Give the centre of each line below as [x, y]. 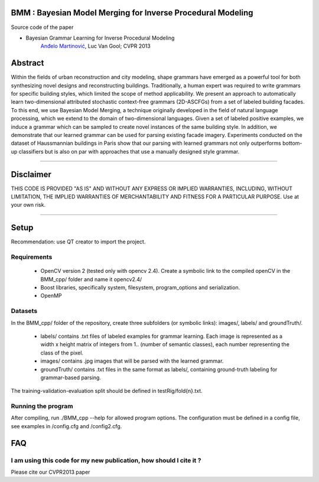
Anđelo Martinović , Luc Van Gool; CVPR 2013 [95, 46]
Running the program [42, 406]
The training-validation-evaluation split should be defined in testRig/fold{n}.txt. [107, 391]
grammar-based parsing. [71, 377]
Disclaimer [31, 174]
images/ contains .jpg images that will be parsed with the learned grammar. [132, 361]
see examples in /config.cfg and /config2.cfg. [66, 426]
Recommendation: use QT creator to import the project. [78, 242]
